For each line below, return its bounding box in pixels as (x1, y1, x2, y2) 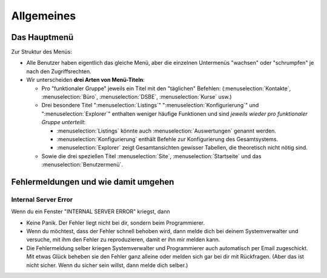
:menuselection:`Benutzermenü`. (41, 161, 124, 168)
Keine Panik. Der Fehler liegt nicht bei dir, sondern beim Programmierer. (26, 219, 205, 227)
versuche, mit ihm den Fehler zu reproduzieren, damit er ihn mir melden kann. (26, 236, 220, 243)
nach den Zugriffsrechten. (26, 67, 92, 75)
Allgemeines (11, 9, 76, 22)
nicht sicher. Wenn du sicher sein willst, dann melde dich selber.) (26, 261, 188, 269)
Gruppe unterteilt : (41, 119, 86, 126)
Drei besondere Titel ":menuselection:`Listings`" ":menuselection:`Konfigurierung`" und (41, 102, 259, 109)
